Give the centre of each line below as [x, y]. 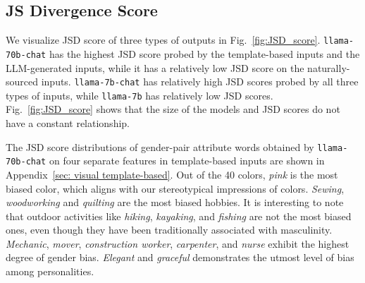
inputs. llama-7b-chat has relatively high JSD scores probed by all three [200, 82]
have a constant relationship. [68, 123]
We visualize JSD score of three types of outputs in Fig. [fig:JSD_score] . [163, 40]
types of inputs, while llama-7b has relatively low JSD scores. [140, 95]
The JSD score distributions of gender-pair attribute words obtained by [160, 146]
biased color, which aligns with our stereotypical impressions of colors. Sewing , [175, 188]
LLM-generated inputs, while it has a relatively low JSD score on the [155, 67]
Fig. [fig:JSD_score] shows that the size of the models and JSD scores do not [173, 109]
